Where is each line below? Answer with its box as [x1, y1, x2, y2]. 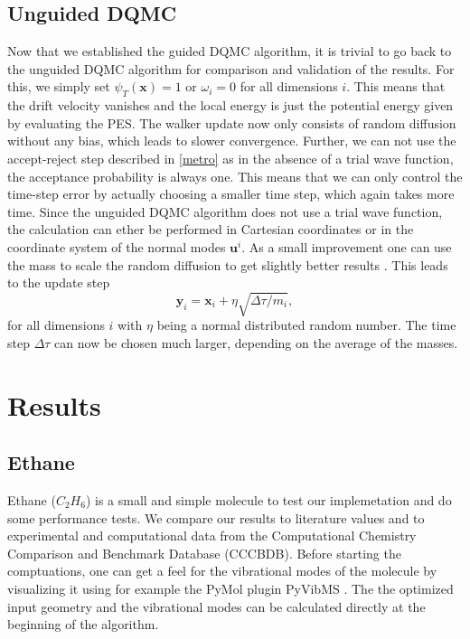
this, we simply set [7, 77, 110, 96]
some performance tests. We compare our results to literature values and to [7, 508, 425, 527]
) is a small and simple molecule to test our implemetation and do [85, 491, 452, 510]
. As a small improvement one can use [241, 237, 452, 256]
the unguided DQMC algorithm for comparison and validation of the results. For [7, 59, 455, 78]
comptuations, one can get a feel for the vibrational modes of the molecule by [7, 561, 437, 580]
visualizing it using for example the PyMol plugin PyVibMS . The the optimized [7, 579, 454, 597]
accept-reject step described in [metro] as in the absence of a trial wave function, [7, 148, 454, 167]
